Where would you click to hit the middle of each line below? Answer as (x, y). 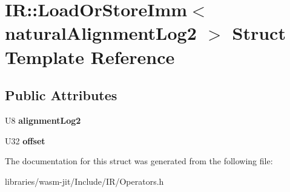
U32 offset (25, 140)
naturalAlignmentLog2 (101, 33)
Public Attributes (61, 95)
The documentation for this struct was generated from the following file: (139, 161)
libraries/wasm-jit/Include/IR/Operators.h (84, 181)
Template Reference (90, 56)
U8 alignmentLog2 (43, 120)
